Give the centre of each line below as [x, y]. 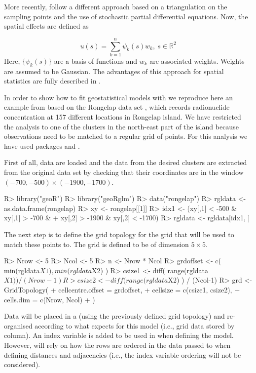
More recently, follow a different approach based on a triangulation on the [116, 6]
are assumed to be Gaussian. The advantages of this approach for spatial [114, 71]
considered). [22, 364]
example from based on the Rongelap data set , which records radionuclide [117, 107]
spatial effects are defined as [46, 26]
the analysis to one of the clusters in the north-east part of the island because [121, 126]
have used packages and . [42, 145]
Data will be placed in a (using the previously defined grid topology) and [114, 316]
